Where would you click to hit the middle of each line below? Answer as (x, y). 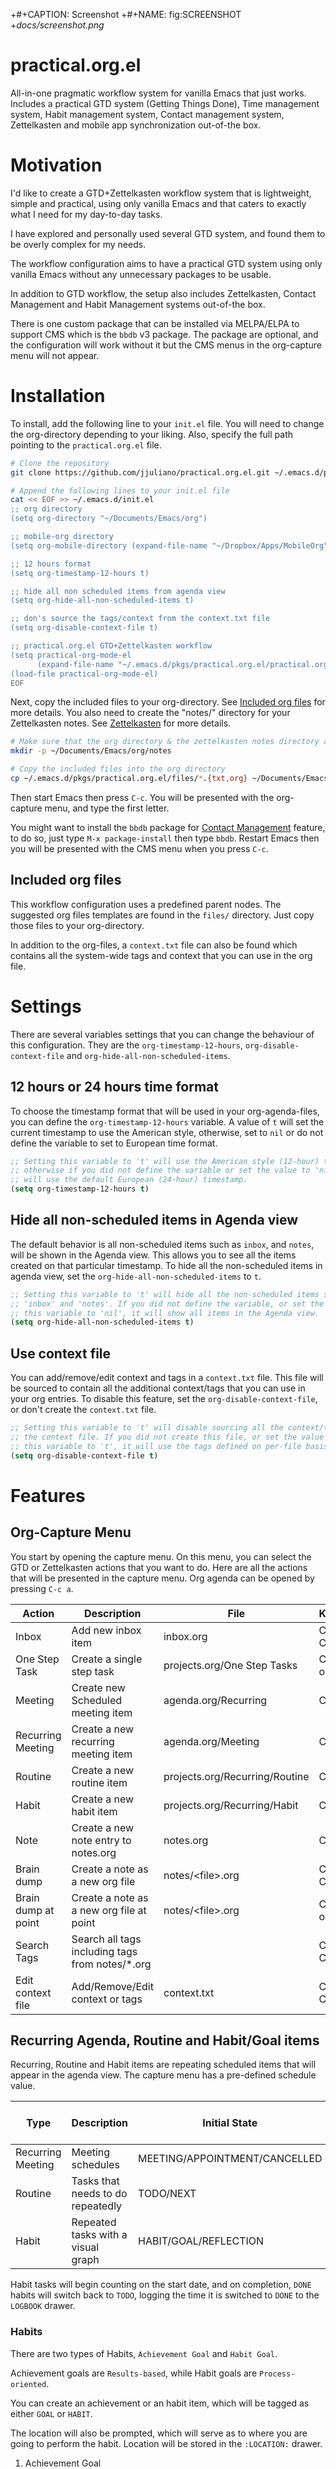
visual (85, 2247)
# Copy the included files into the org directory (118, 769)
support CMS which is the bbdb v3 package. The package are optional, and (164, 334)
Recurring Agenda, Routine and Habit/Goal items (165, 2040)
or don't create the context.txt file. (83, 1410)
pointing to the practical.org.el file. (86, 445)
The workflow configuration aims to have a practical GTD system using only (166, 263)
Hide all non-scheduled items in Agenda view (154, 1220)
